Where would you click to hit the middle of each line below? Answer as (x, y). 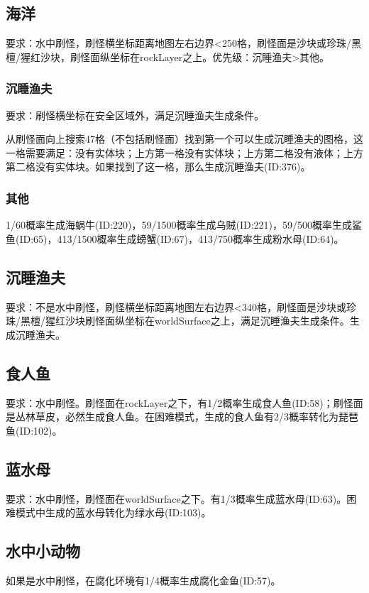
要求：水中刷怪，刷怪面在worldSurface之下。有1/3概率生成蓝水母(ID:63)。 (176, 498)
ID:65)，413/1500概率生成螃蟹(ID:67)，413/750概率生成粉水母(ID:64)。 (182, 238)
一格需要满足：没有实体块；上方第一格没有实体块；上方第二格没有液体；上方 (184, 152)
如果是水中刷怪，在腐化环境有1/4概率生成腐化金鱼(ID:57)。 (143, 580)
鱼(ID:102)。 (34, 430)
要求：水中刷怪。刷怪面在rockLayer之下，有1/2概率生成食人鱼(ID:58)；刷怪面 (184, 402)
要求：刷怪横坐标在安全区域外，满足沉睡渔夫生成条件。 (135, 115)
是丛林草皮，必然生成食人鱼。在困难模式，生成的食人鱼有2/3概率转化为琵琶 (182, 417)
